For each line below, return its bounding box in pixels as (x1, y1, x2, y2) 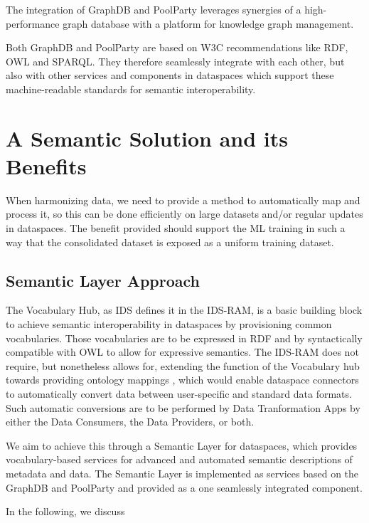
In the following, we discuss (6, 504, 125, 519)
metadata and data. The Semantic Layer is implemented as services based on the (6, 465, 359, 480)
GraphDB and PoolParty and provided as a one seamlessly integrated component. (6, 480, 363, 495)
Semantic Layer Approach (6, 269, 200, 291)
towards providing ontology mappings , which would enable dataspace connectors (6, 372, 359, 387)
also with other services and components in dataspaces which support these (6, 68, 334, 83)
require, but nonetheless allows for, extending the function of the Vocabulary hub (6, 358, 360, 373)
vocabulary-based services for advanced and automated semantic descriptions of (6, 452, 353, 467)
